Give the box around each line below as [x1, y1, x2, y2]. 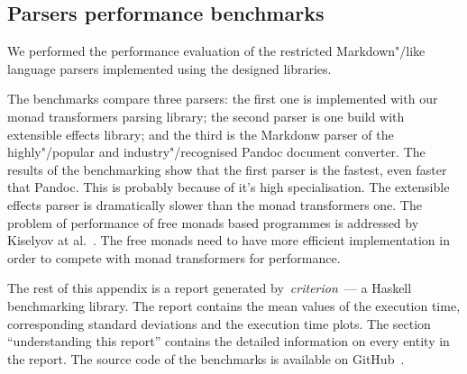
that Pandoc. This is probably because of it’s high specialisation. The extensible [7, 178, 450, 196]
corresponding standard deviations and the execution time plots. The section [7, 314, 431, 333]
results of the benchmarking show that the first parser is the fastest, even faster [7, 160, 447, 178]
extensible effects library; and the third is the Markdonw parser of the [7, 124, 394, 143]
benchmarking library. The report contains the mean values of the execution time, [7, 296, 461, 315]
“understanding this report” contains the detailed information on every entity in [7, 332, 450, 351]
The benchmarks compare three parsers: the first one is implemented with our [7, 89, 438, 108]
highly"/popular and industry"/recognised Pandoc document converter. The [7, 142, 426, 161]
